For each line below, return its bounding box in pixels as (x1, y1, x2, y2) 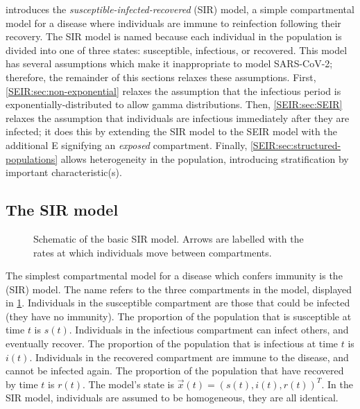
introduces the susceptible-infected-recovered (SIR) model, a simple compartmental (6, 2, 354, 16)
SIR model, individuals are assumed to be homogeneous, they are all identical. (6, 390, 338, 405)
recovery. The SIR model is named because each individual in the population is (6, 29, 342, 44)
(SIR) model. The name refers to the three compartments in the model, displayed (6, 281, 352, 296)
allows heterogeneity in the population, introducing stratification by (60, 151, 349, 166)
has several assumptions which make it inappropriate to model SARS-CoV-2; (6, 56, 333, 71)
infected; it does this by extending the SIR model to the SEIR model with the (6, 124, 337, 139)
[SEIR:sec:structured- (250, 137, 341, 152)
